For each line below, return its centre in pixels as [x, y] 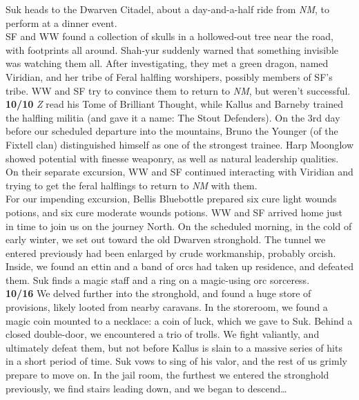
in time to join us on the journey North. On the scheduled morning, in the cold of [179, 226]
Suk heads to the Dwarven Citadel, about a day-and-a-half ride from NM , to [168, 9]
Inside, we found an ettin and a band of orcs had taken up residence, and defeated [179, 266]
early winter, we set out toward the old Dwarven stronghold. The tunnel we [166, 239]
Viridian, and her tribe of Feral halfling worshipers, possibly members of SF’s [169, 76]
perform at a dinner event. [61, 22]
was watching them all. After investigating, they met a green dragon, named [167, 63]
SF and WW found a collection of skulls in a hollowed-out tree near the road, [169, 36]
